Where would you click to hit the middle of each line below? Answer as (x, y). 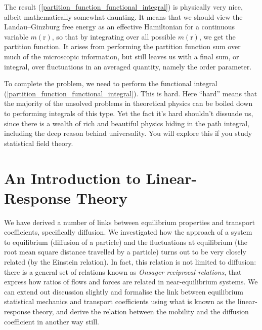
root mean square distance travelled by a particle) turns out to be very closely (125, 252)
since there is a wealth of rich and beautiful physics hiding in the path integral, (127, 123)
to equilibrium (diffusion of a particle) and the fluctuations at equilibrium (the (126, 242)
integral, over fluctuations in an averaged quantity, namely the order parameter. (128, 66)
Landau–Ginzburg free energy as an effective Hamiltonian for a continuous (120, 27)
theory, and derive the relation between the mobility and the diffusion (141, 311)
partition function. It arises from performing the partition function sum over (122, 46)
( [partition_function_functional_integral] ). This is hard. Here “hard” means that (131, 93)
